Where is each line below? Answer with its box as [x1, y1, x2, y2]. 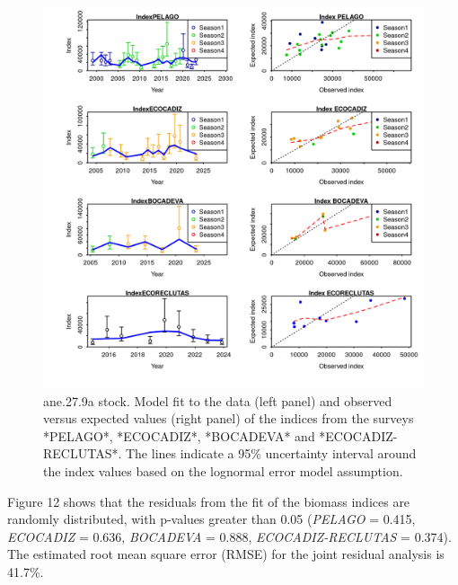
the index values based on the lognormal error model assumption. [43, 461, 403, 480]
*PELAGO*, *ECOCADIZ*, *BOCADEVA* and [43, 426, 315, 445]
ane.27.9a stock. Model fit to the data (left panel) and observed [43, 391, 392, 410]
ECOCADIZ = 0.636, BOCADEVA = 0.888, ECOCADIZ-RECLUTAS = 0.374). [7, 527, 452, 545]
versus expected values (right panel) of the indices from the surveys [43, 409, 414, 428]
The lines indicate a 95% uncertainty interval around [125, 444, 417, 463]
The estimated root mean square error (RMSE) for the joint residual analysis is [7, 545, 445, 563]
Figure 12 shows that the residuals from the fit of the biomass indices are [7, 492, 410, 510]
